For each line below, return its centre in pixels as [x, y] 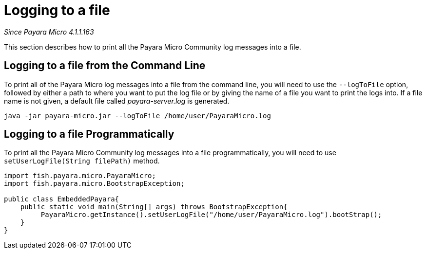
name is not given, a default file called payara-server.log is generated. [117, 101]
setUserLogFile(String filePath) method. [82, 161]
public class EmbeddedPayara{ [62, 199]
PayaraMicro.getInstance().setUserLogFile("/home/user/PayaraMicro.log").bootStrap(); [211, 215]
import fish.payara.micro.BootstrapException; [94, 184]
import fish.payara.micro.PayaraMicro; [80, 176]
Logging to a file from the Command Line [105, 66]
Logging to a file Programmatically [89, 134]
